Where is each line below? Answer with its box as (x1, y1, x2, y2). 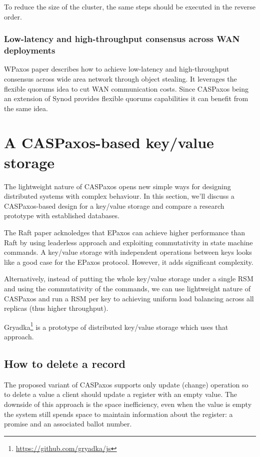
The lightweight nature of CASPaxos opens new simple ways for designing (4, 181, 231, 191)
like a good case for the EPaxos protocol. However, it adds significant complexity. (4, 256, 253, 267)
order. (4, 11, 22, 22)
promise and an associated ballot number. (4, 418, 132, 429)
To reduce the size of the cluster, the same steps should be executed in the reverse (4, 2, 256, 12)
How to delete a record (4, 355, 126, 371)
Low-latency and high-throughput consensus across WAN (4, 33, 240, 45)
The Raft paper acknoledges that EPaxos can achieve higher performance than (4, 227, 245, 237)
